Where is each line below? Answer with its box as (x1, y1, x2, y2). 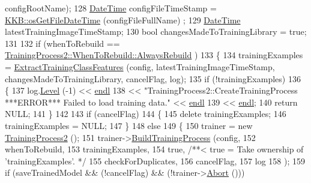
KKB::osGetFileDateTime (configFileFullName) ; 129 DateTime (5, 13, 241, 26)
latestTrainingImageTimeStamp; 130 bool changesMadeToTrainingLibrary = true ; (5, 25, 307, 38)
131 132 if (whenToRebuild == (5, 37, 120, 49)
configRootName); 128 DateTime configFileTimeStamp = (5, 2, 217, 14)
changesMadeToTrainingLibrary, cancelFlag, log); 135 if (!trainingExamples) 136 (5, 72, 301, 85)
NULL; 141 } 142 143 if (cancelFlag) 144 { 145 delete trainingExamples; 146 (5, 107, 286, 120)
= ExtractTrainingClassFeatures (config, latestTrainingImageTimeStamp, (5, 60, 275, 73)
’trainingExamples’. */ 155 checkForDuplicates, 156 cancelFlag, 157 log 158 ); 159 (5, 154, 305, 167)
